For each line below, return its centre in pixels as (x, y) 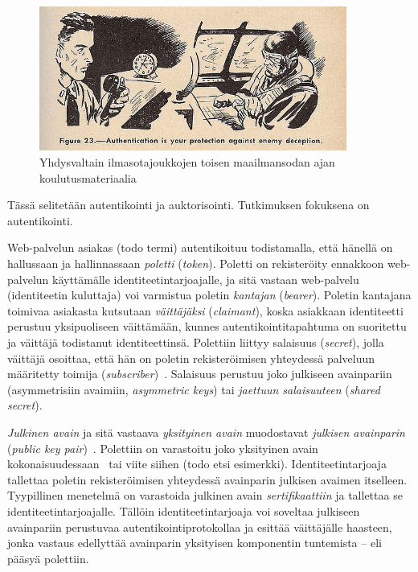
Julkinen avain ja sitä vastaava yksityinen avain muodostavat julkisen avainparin (206, 432)
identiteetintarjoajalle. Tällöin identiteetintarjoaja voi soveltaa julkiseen (184, 510)
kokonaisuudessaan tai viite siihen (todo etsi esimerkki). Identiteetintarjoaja (197, 464)
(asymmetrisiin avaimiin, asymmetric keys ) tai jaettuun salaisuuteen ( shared (194, 389)
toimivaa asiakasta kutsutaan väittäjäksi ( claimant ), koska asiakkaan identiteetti (205, 310)
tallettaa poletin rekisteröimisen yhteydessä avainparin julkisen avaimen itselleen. (207, 479)
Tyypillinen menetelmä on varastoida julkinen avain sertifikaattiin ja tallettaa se (205, 495)
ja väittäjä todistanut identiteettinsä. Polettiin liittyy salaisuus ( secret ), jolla (196, 342)
